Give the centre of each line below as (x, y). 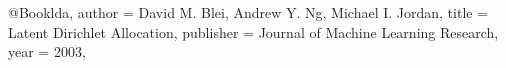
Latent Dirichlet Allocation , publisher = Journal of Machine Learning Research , (253, 31)
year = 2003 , (47, 51)
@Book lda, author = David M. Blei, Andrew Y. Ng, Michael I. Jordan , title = (248, 12)
